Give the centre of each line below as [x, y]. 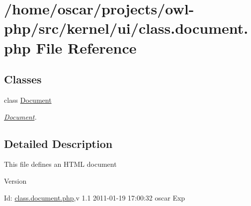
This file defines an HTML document [60, 164]
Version [15, 180]
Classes [23, 79]
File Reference [86, 47]
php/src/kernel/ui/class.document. [126, 28]
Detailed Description [58, 143]
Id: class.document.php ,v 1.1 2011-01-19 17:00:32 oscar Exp [95, 197]
